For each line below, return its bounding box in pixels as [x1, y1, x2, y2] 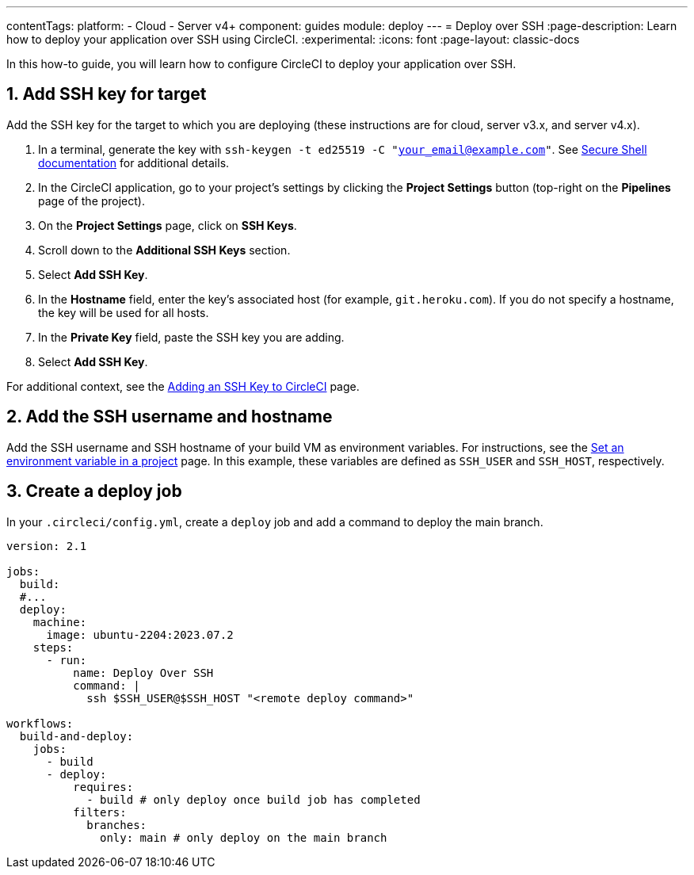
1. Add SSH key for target [6, 84, 207, 105]
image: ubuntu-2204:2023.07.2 [46, 628, 234, 641]
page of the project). [38, 193, 146, 208]
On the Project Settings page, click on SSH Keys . [38, 218, 297, 232]
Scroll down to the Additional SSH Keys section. [38, 243, 291, 257]
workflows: [6, 716, 74, 730]
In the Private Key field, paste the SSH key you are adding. [38, 330, 345, 344]
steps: [32, 640, 74, 654]
